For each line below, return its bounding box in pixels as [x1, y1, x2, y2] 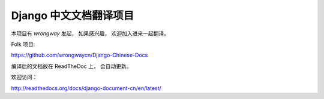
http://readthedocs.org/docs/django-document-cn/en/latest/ [11, 84, 161, 92]
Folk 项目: [11, 41, 35, 48]
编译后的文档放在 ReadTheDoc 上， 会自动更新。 [11, 63, 132, 70]
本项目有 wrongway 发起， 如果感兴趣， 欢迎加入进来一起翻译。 [11, 30, 169, 37]
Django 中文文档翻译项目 [11, 9, 134, 22]
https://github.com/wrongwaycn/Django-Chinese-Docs [11, 51, 148, 59]
